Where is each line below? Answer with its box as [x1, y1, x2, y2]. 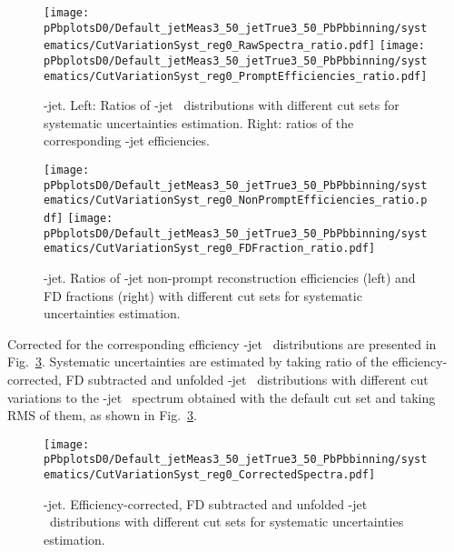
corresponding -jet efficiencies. [44, 131, 210, 150]
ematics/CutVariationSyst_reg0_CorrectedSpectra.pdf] [44, 468, 376, 482]
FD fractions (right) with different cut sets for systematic [44, 286, 362, 305]
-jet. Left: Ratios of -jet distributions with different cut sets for [44, 95, 400, 115]
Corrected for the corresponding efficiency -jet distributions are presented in [7, 334, 437, 353]
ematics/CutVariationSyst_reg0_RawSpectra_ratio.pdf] [44, 39, 376, 53]
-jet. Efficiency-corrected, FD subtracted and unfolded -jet [44, 494, 368, 513]
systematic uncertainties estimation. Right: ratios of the [44, 113, 354, 132]
